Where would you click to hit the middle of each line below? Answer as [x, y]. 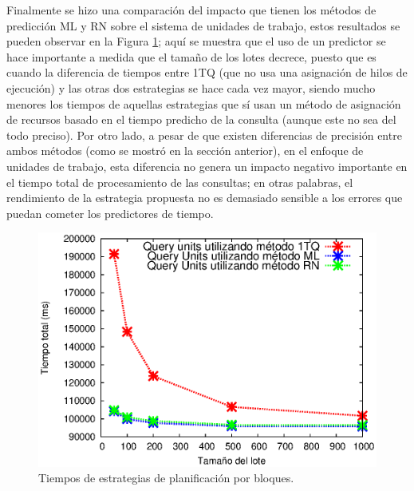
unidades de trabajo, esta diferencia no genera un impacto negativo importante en [207, 166]
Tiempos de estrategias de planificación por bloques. [166, 478]
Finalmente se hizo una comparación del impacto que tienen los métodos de [191, 10]
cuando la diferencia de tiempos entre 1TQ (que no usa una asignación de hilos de [207, 72]
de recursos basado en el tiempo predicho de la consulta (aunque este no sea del [201, 119]
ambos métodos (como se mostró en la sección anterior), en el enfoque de [185, 150]
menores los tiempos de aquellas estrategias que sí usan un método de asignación [204, 103]
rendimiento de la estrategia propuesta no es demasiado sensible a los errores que [205, 198]
